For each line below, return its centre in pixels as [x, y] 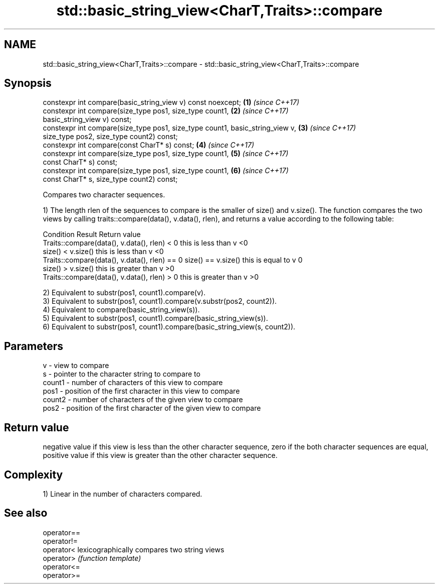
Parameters [34, 346]
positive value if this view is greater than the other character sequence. [160, 455]
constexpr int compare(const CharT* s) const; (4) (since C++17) [148, 145]
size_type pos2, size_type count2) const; [110, 137]
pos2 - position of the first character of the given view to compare [152, 408]
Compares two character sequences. [104, 195]
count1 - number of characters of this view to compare [133, 383]
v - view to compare [76, 366]
